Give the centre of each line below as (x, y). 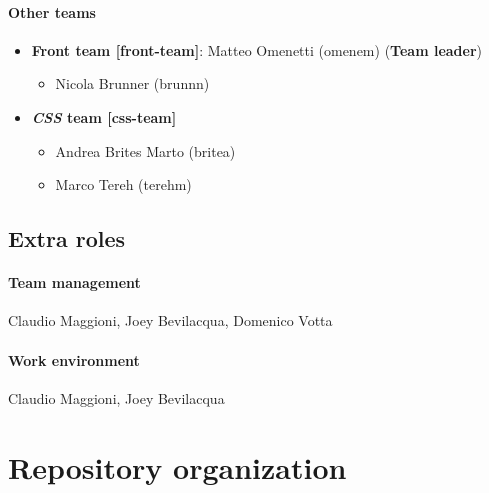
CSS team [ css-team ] (104, 116)
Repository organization (177, 466)
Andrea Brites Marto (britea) (145, 150)
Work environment (74, 359)
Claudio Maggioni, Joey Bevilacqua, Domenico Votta (170, 320)
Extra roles (67, 238)
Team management (74, 282)
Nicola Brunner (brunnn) (132, 83)
